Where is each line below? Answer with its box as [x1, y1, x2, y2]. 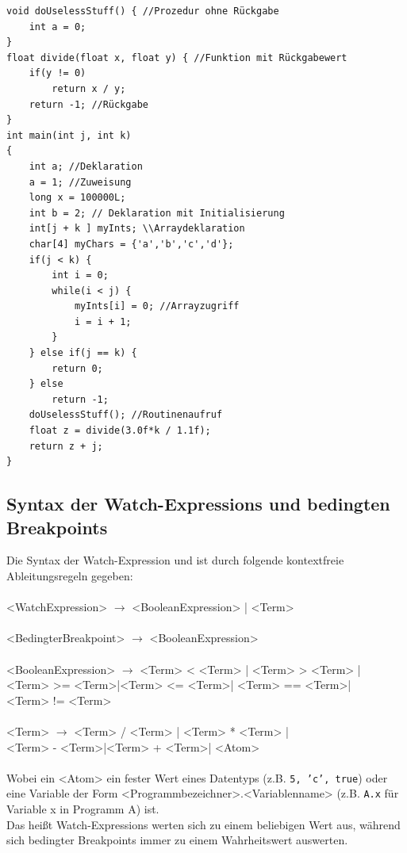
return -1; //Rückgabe [29, 98, 148, 110]
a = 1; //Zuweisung [29, 176, 132, 188]
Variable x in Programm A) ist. [6, 801, 159, 817]
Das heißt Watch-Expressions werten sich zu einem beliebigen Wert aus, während [6, 816, 401, 832]
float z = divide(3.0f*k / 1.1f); [29, 425, 211, 437]
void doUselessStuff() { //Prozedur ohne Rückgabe [6, 6, 279, 17]
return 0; [52, 362, 103, 374]
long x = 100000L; [29, 192, 126, 204]
